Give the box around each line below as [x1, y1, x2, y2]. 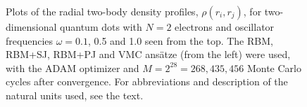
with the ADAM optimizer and [6, 60, 139, 75]
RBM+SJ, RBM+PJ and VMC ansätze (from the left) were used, [6, 47, 291, 62]
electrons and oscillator [175, 20, 275, 34]
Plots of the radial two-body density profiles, [6, 4, 199, 18]
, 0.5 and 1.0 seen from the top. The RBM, [87, 33, 273, 48]
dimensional [6, 20, 57, 34]
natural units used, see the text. [6, 87, 144, 102]
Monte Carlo [246, 60, 301, 75]
